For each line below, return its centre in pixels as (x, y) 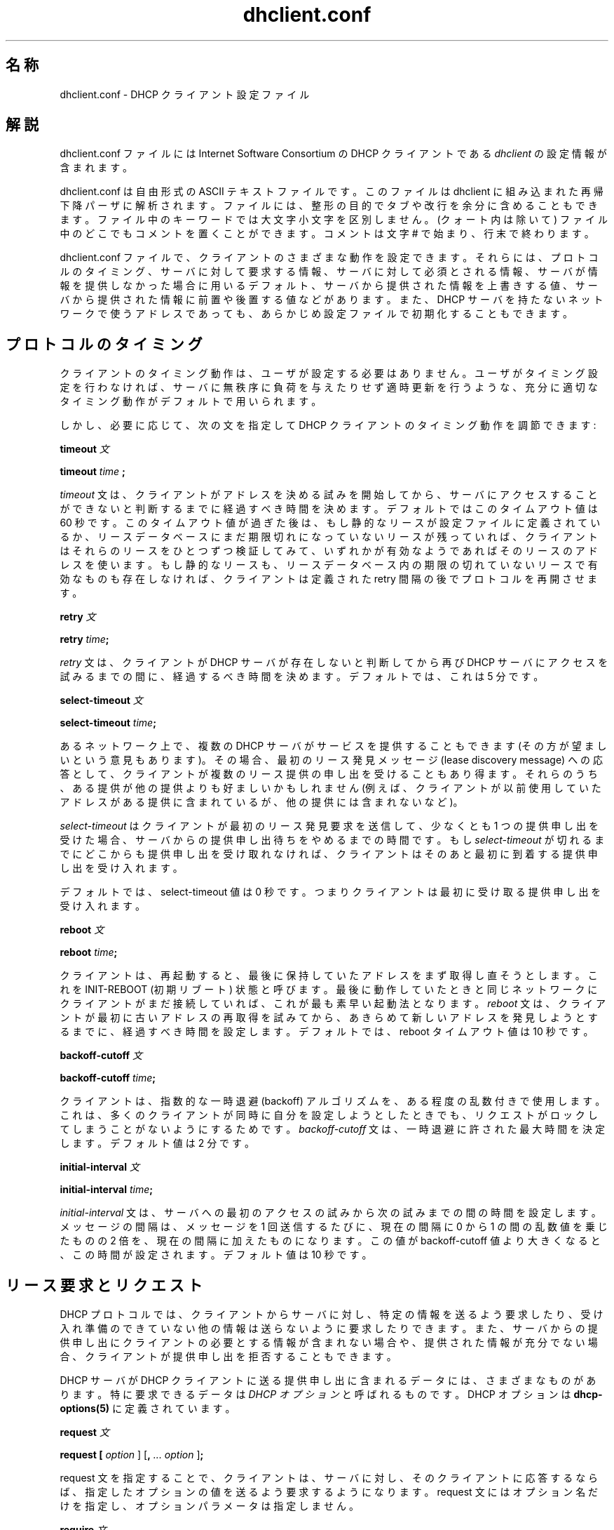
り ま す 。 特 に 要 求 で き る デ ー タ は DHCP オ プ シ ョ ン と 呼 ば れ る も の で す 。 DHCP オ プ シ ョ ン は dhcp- (331, 1395)
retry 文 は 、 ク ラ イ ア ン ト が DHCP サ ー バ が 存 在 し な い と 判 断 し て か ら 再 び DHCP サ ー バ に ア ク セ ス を (334, 663)
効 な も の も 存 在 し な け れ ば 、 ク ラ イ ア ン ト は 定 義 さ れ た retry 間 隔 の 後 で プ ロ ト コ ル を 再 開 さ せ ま (328, 579)
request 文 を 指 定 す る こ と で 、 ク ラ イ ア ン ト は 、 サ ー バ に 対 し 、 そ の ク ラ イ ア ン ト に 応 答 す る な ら (329, 1478)
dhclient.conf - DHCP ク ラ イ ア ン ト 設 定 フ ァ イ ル (185, 94)
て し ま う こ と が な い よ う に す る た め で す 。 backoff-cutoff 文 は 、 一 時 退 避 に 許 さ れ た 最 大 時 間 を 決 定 (332, 1129)
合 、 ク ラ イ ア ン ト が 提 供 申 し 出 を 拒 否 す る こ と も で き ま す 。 (228, 1357)
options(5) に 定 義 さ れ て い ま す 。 (148, 1409)
